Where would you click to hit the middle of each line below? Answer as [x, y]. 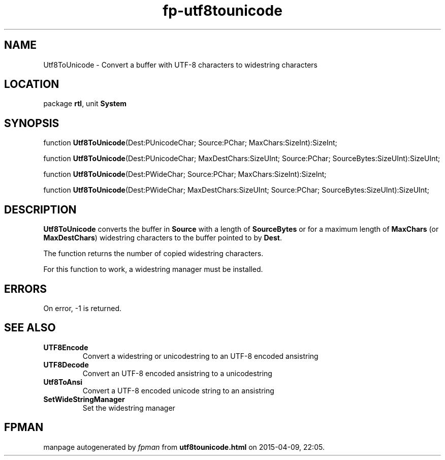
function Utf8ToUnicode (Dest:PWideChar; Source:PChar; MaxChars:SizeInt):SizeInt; [185, 174]
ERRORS [26, 289]
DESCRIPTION [40, 209]
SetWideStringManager [84, 399]
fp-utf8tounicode [222, 11]
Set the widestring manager [129, 408]
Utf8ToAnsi [63, 382]
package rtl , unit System [85, 104]
